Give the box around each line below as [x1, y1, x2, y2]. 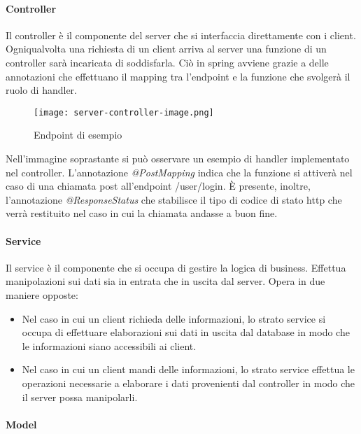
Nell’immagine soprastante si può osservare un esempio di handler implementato [6, 151, 350, 166]
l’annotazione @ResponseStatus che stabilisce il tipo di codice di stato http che [6, 192, 342, 206]
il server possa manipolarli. [22, 389, 138, 404]
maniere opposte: [6, 287, 78, 302]
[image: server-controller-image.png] [34, 107, 214, 118]
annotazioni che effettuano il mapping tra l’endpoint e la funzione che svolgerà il [6, 69, 351, 83]
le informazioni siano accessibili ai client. [22, 338, 197, 353]
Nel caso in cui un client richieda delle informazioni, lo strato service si [22, 311, 326, 325]
